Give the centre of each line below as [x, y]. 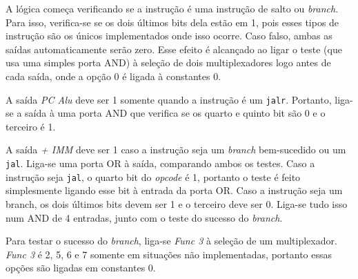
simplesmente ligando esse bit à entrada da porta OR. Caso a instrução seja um [174, 190]
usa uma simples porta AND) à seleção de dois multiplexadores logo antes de [168, 62]
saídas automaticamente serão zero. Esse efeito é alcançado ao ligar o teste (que [174, 49]
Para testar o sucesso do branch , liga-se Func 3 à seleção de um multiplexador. [171, 241]
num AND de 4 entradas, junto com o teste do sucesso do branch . [144, 217]
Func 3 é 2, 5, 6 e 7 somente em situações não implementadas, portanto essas [169, 254]
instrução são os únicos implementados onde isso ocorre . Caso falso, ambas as [169, 36]
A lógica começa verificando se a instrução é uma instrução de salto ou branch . [172, 8]
